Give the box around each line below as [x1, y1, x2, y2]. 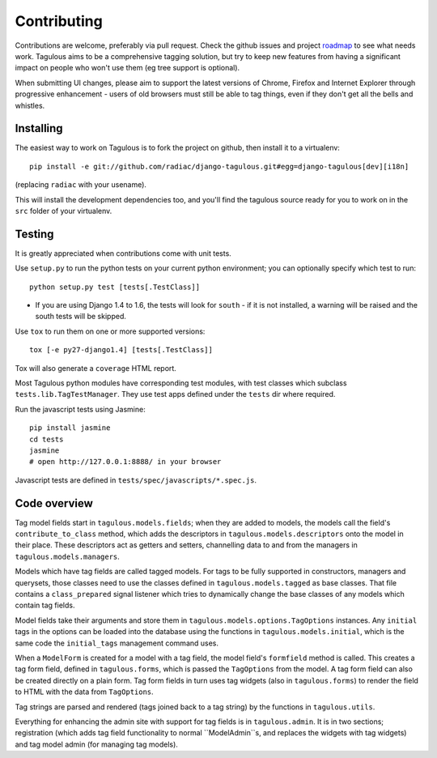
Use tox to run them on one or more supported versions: [15, 326, 206, 336]
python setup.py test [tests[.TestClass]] [29, 282, 201, 292]
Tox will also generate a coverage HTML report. [15, 363, 177, 373]
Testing [15, 227, 54, 241]
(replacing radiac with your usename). [15, 180, 147, 189]
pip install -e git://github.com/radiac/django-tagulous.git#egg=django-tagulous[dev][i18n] [29, 162, 409, 171]
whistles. [15, 100, 45, 110]
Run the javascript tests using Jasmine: [15, 404, 146, 414]
